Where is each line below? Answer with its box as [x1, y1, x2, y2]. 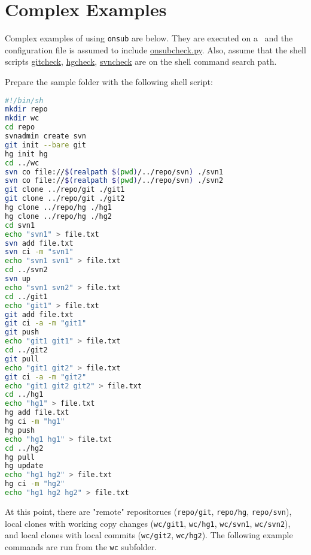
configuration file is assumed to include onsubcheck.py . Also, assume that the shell [5, 43, 306, 56]
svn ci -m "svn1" [5, 248, 74, 257]
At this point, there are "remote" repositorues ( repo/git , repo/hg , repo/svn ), [5, 505, 292, 517]
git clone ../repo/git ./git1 [5, 185, 125, 194]
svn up [5, 275, 31, 283]
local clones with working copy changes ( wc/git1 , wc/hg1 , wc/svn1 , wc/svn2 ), [5, 517, 291, 529]
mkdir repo [5, 105, 48, 114]
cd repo [5, 123, 35, 132]
